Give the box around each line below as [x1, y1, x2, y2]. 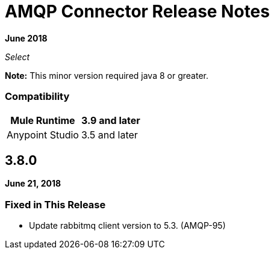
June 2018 [5, 33, 48, 43]
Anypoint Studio [7, 128, 79, 141]
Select [5, 51, 30, 62]
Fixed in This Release [5, 198, 106, 211]
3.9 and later [81, 114, 140, 126]
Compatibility [5, 90, 70, 103]
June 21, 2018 [5, 178, 61, 189]
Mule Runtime [10, 114, 75, 126]
